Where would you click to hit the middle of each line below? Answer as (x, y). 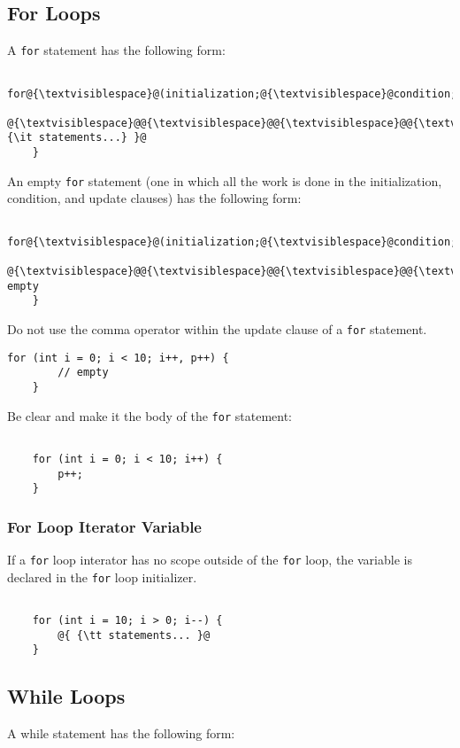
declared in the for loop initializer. (102, 577)
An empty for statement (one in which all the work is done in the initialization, (225, 180)
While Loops (66, 696)
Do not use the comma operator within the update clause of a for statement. (217, 328)
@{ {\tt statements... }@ (134, 635)
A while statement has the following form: (121, 733)
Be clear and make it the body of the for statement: (149, 415)
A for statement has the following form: (116, 50)
